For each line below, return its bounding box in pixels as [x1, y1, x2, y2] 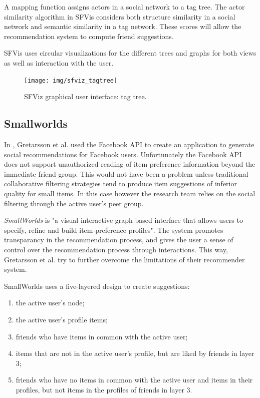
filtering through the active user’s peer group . [4, 198, 144, 208]
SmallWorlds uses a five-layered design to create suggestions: [4, 280, 190, 291]
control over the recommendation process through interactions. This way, [4, 244, 228, 254]
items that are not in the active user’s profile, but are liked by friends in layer [16, 348, 254, 358]
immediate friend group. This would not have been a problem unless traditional [4, 168, 248, 179]
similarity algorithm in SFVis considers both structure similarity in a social [4, 11, 235, 22]
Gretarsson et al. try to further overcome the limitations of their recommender [4, 254, 245, 264]
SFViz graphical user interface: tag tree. [24, 91, 147, 102]
